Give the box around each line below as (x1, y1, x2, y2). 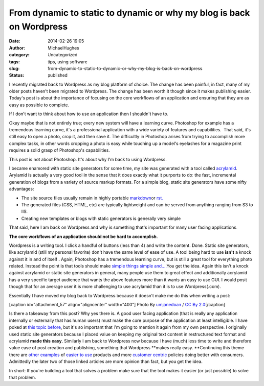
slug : (9, 65, 20, 71)
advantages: (9, 186, 34, 192)
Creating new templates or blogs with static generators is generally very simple (21, 216, 181, 221)
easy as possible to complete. (9, 102, 69, 108)
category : (9, 52, 30, 58)
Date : (9, 38, 21, 44)
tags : (9, 59, 20, 65)
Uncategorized (47, 52, 78, 58)
